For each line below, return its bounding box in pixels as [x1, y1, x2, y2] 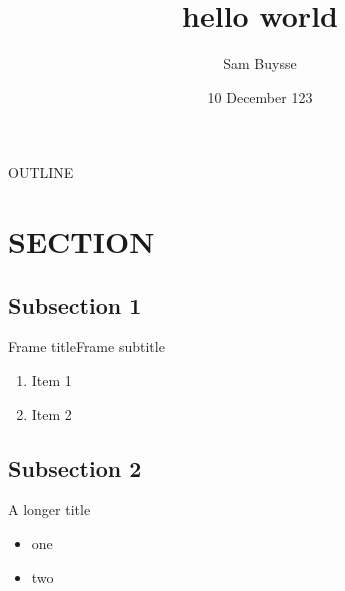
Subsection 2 [8, 452, 142, 483]
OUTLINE [8, 162, 74, 183]
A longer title [8, 499, 91, 520]
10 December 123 [207, 86, 313, 107]
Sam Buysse [223, 53, 297, 74]
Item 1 [31, 370, 72, 391]
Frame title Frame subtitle [8, 336, 165, 357]
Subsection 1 [8, 289, 142, 320]
